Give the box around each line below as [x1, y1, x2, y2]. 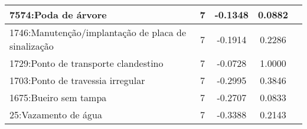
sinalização [9, 39, 54, 53]
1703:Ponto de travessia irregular [9, 73, 145, 87]
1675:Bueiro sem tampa [9, 91, 107, 104]
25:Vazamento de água [9, 108, 102, 121]
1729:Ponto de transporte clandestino [9, 56, 164, 70]
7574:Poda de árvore [9, 8, 107, 21]
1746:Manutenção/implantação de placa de [9, 25, 187, 39]
